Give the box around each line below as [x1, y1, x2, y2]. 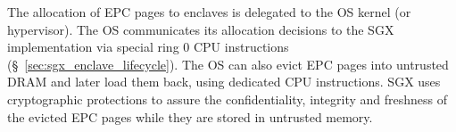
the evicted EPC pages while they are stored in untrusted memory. [7, 107, 373, 126]
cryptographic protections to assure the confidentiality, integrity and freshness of [7, 89, 448, 108]
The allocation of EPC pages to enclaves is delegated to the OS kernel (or [7, 3, 411, 21]
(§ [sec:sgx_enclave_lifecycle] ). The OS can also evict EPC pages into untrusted [7, 54, 449, 73]
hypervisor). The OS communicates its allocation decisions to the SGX [7, 20, 394, 38]
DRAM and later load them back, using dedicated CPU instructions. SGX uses [7, 72, 441, 91]
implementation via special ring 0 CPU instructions [7, 37, 289, 56]
